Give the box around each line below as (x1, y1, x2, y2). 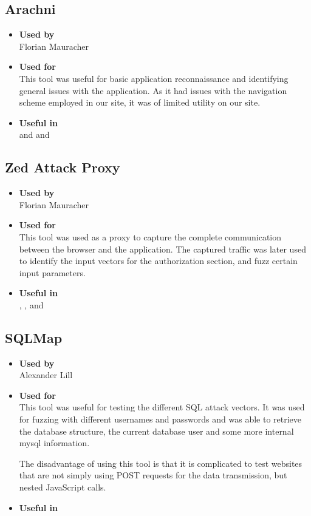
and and (19, 128, 50, 141)
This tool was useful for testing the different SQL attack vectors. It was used (19, 401, 305, 413)
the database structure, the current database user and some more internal (19, 424, 294, 437)
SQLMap (5, 328, 63, 347)
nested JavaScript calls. (19, 481, 106, 494)
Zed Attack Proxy (5, 158, 120, 177)
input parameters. (19, 266, 86, 279)
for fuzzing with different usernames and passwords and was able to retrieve (19, 413, 302, 426)
